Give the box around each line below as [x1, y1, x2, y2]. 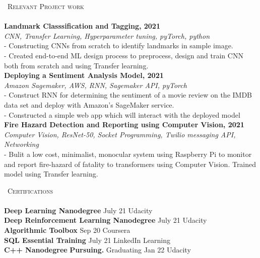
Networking [4, 139, 39, 149]
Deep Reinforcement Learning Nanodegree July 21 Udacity [4, 215, 207, 225]
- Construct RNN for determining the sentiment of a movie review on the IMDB [4, 90, 252, 100]
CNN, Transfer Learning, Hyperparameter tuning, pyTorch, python [4, 30, 210, 41]
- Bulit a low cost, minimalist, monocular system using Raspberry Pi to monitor [4, 148, 252, 159]
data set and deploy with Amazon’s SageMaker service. [4, 99, 174, 110]
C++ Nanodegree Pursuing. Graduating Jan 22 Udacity [4, 244, 191, 255]
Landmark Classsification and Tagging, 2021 [4, 21, 160, 31]
